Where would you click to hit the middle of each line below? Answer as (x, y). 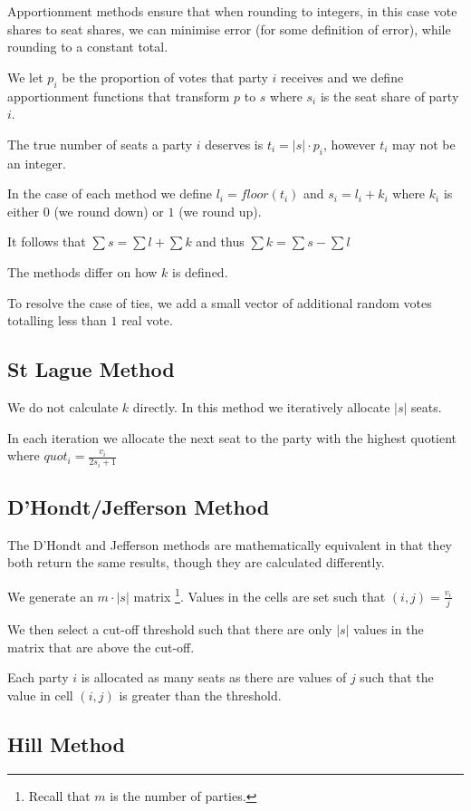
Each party (38, 677)
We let (25, 77)
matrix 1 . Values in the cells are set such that (260, 594)
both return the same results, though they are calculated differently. (196, 562)
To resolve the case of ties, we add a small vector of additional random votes (220, 302)
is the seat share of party (389, 96)
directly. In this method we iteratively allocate (261, 406)
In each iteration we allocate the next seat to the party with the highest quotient (232, 437)
